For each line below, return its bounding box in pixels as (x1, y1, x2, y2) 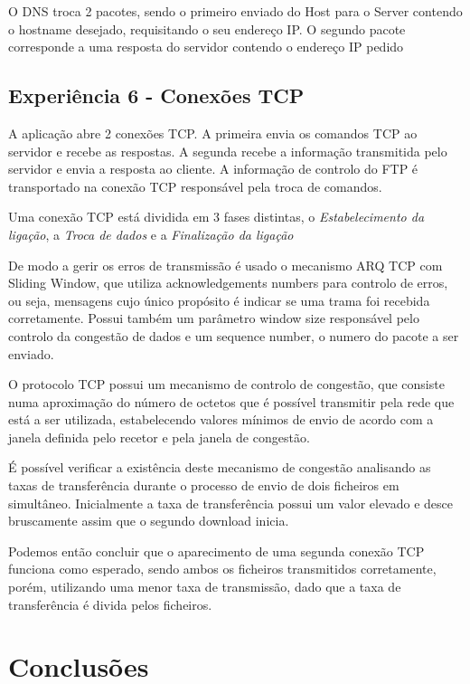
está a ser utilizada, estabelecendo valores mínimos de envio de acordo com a (8, 410, 434, 429)
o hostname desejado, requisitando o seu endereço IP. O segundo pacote (8, 19, 406, 38)
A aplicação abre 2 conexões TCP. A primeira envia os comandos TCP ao (8, 123, 418, 142)
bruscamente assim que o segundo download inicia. (8, 511, 289, 530)
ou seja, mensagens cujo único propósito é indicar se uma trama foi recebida (8, 290, 430, 309)
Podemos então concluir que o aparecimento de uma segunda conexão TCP (8, 541, 425, 560)
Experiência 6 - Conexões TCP (8, 81, 305, 109)
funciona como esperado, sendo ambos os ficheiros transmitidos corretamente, (8, 559, 437, 578)
